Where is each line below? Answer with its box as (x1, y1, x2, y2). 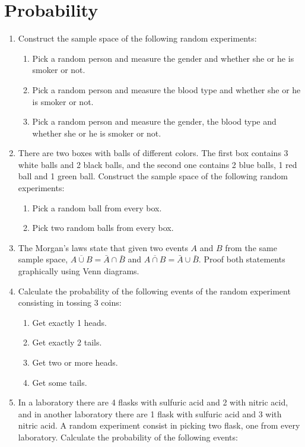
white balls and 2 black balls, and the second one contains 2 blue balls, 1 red (18, 158, 297, 170)
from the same (225, 241, 277, 253)
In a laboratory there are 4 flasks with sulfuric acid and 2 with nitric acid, (18, 396, 288, 408)
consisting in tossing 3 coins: (18, 296, 122, 309)
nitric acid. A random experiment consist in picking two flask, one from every (18, 419, 300, 432)
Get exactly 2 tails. (32, 336, 102, 348)
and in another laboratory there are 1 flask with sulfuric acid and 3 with (18, 407, 282, 420)
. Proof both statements (198, 253, 285, 265)
